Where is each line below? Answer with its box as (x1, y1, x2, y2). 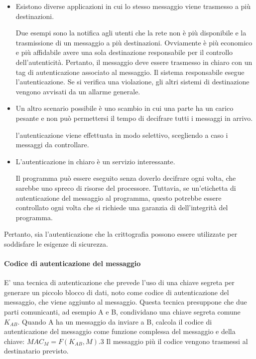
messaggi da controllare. (15, 139, 89, 150)
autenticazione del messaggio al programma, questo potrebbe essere (15, 192, 222, 203)
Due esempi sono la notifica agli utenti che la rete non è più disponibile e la (15, 27, 247, 38)
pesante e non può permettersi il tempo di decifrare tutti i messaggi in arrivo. (15, 112, 253, 123)
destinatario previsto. (4, 346, 69, 356)
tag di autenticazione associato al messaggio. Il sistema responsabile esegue (15, 66, 245, 77)
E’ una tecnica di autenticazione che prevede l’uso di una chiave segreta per (4, 277, 235, 288)
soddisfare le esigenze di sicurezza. (4, 238, 108, 249)
